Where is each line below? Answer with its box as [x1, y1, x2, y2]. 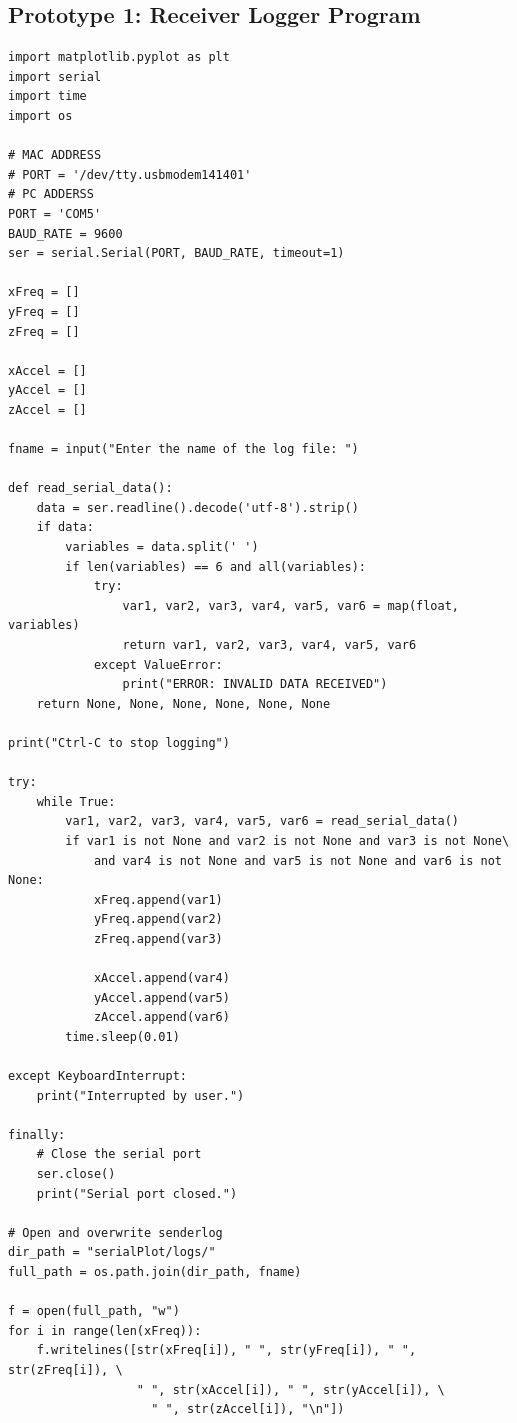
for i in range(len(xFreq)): [8, 1323, 202, 1338]
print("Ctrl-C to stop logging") [8, 735, 230, 750]
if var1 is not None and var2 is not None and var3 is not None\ [65, 833, 510, 848]
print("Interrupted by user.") [36, 1088, 245, 1103]
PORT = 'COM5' [8, 206, 102, 221]
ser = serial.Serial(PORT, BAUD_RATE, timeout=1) [8, 246, 345, 261]
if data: [36, 520, 94, 535]
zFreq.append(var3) [93, 931, 223, 946]
